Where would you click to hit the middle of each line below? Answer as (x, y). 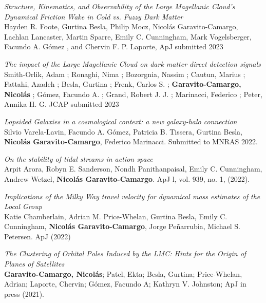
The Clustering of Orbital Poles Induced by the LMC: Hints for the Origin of (125, 253)
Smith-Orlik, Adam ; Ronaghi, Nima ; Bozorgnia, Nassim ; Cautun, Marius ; (125, 74)
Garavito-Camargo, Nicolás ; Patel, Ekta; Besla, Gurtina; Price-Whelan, (123, 273)
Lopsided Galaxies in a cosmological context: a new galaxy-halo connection (121, 121)
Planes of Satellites (34, 264)
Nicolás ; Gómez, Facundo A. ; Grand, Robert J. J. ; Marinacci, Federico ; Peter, (133, 94)
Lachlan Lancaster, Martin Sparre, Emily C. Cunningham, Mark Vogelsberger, (128, 36)
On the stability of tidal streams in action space (79, 158)
